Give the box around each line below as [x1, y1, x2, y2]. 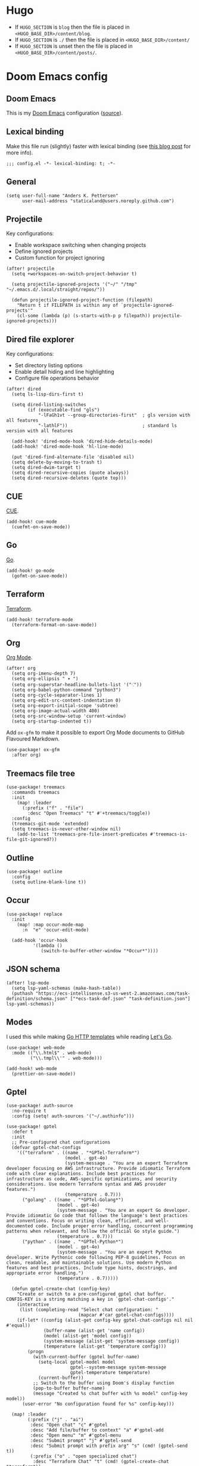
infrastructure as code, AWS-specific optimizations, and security [6, 1176, 178, 1182]
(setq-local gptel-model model [38, 1359, 116, 1366]
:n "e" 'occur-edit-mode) [21, 926, 89, 933]
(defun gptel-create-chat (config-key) [11, 1286, 111, 1292]
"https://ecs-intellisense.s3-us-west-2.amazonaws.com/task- [35, 990, 191, 996]
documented [6, 1223, 33, 1229]
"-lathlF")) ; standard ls [38, 423, 178, 429]
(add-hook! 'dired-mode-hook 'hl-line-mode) [11, 444, 124, 450]
